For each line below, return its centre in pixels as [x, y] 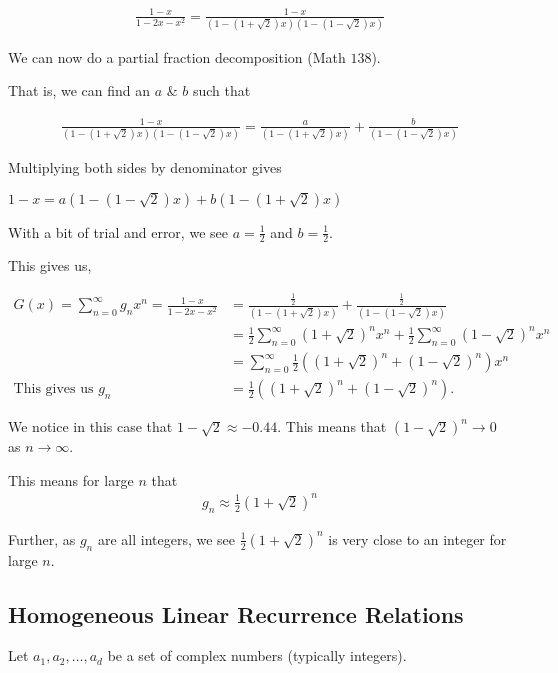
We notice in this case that [90, 426]
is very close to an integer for [417, 538]
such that [221, 90]
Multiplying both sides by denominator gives [145, 166]
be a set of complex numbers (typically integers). [257, 655]
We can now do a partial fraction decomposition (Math [177, 56]
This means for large [71, 479]
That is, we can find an [79, 90]
